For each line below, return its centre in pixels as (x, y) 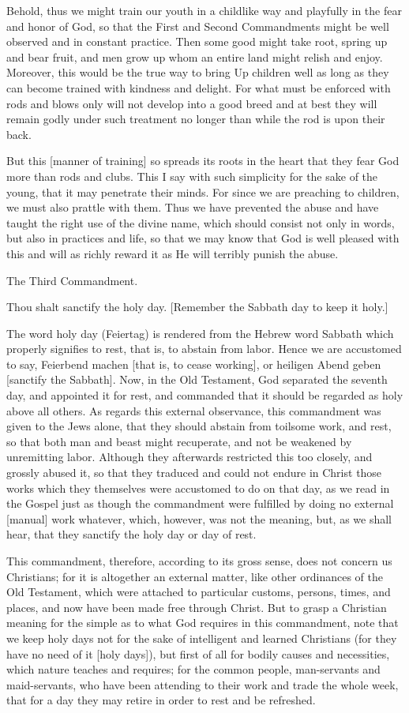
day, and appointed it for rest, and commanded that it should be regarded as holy (205, 395)
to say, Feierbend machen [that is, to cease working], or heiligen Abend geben (194, 364)
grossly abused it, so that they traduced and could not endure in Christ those (194, 473)
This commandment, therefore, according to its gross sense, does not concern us (199, 561)
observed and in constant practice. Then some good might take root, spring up (197, 41)
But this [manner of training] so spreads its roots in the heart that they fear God (203, 161)
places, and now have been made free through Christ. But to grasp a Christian (197, 607)
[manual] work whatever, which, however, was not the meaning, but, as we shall (199, 518)
